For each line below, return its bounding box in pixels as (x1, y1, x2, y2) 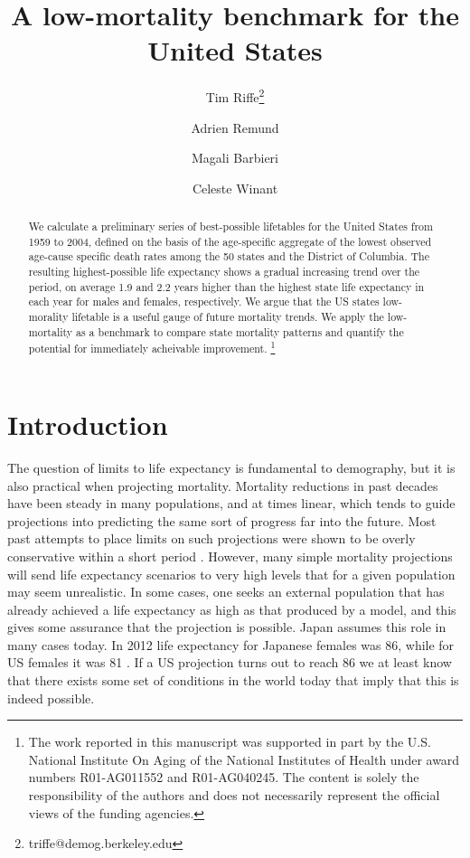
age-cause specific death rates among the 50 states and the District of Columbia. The (28, 249, 429, 264)
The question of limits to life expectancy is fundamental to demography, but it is (7, 457, 456, 476)
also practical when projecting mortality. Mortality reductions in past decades (7, 476, 438, 495)
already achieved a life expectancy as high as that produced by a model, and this (7, 599, 456, 618)
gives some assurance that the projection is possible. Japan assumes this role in (7, 618, 446, 636)
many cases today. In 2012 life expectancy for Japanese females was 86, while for (7, 635, 455, 654)
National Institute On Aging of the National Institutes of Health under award (28, 750, 460, 768)
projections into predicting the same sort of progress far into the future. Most (7, 511, 437, 530)
